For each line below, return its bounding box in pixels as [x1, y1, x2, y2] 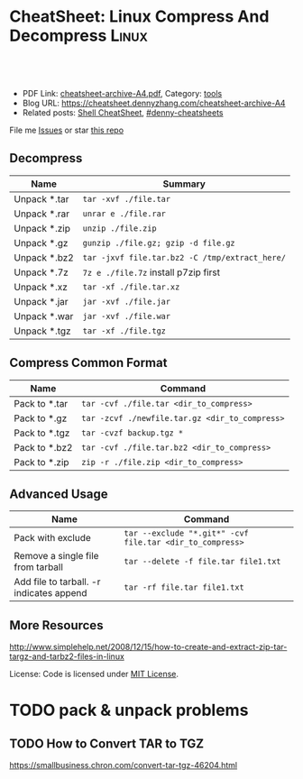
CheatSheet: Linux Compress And [9, 6, 270, 27]
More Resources [9, 618, 104, 633]
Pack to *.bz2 [14, 441, 73, 454]
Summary [162, 178, 206, 190]
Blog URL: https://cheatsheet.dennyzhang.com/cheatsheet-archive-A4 [22, 97, 286, 108]
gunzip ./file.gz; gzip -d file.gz [82, 237, 236, 248]
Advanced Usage [9, 486, 108, 501]
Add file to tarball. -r [14, 575, 101, 588]
